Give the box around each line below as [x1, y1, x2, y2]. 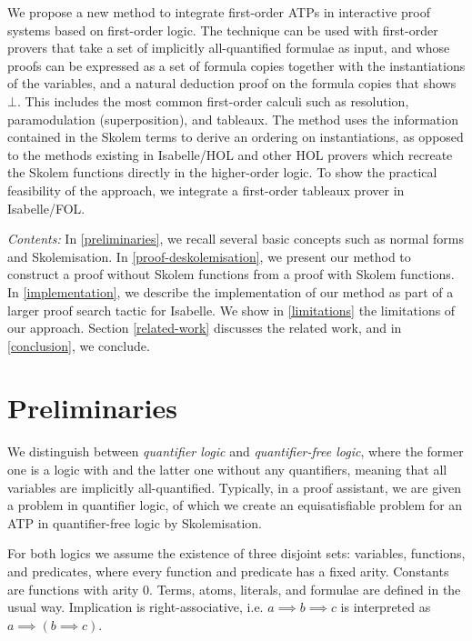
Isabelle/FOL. [7, 198, 85, 217]
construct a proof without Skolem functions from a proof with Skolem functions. [7, 265, 455, 284]
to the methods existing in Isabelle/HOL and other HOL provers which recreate [7, 145, 453, 164]
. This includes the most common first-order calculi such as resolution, [16, 91, 409, 110]
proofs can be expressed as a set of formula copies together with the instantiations [7, 55, 466, 75]
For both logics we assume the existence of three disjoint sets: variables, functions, [7, 544, 466, 563]
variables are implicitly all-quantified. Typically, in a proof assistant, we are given [7, 477, 462, 496]
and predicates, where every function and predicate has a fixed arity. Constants [7, 561, 449, 580]
